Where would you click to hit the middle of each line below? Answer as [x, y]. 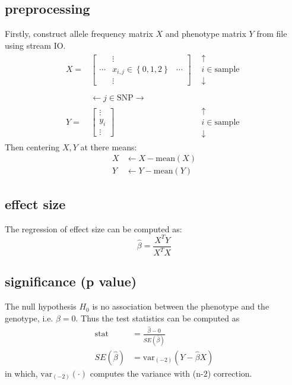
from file [272, 34]
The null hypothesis [41, 306]
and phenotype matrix [206, 34]
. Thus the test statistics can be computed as [158, 318]
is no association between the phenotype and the [181, 306]
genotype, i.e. [29, 318]
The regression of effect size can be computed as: [93, 228]
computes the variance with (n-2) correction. [171, 373]
